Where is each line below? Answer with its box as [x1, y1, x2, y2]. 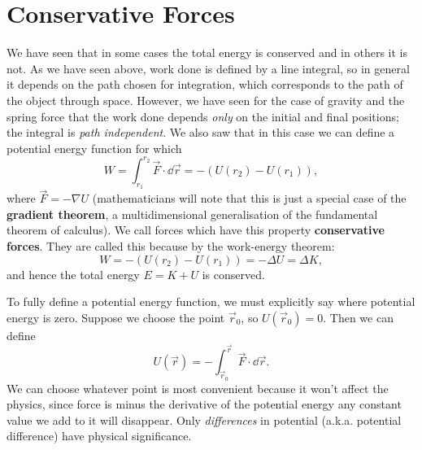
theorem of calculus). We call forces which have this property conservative [7, 221, 385, 238]
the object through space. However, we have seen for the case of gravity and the [7, 91, 405, 108]
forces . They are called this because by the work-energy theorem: [7, 237, 335, 254]
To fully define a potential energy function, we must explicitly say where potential [7, 293, 415, 310]
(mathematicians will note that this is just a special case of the [92, 190, 407, 207]
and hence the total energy [7, 265, 140, 282]
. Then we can [323, 308, 394, 325]
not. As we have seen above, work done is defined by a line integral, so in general [7, 59, 410, 76]
